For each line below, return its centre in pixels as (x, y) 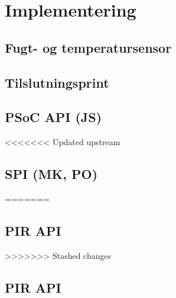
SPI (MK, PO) (51, 174)
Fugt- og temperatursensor (88, 47)
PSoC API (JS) (53, 117)
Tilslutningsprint (57, 82)
